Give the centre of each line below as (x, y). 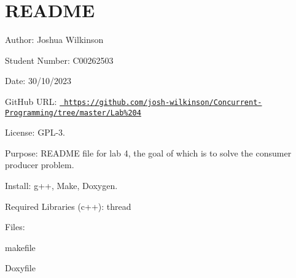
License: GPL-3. (35, 132)
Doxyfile (20, 268)
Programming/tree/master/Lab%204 (73, 113)
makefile (20, 247)
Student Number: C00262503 (59, 60)
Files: (15, 227)
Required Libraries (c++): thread (68, 206)
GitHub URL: (31, 101)
